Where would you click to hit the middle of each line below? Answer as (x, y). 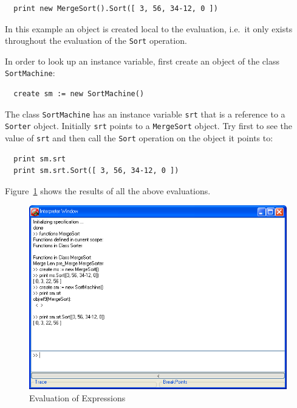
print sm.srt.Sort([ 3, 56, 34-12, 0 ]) (96, 171)
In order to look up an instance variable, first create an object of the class (142, 61)
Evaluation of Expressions (77, 397)
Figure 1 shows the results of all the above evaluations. (108, 190)
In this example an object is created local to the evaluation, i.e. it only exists (149, 28)
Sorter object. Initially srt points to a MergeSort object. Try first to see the (148, 126)
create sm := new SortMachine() (79, 94)
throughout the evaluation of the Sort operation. (96, 40)
